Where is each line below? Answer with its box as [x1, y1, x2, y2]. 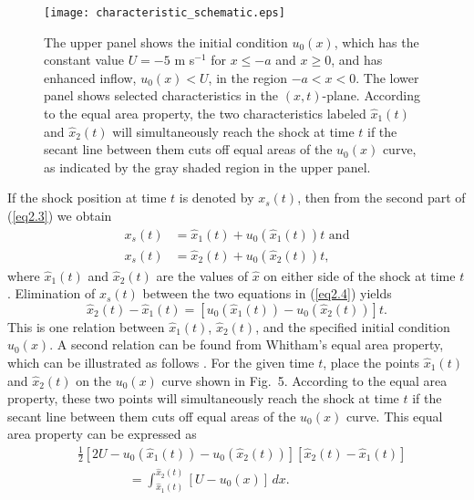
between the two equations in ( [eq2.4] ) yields [142, 284, 392, 303]
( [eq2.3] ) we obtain [7, 206, 112, 224]
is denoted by [179, 188, 254, 207]
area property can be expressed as [7, 424, 197, 443]
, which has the [334, 32, 419, 51]
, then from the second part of [297, 188, 466, 207]
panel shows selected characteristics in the [44, 86, 279, 105]
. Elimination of [7, 284, 96, 303]
